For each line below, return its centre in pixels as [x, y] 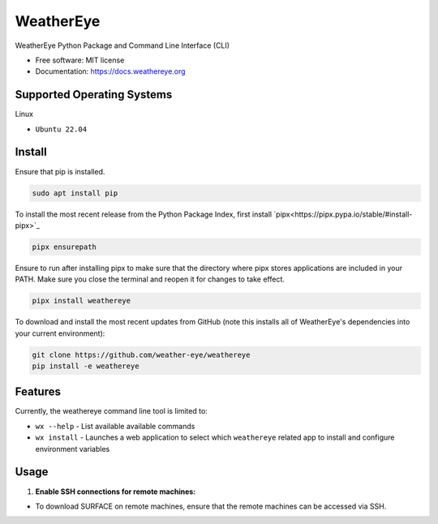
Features [38, 392]
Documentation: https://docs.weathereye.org [110, 71]
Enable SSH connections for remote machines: [116, 492]
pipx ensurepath [64, 247]
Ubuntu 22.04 [61, 129]
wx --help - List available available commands [115, 426]
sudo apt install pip [75, 193]
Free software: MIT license [80, 60]
